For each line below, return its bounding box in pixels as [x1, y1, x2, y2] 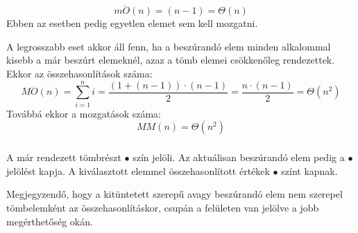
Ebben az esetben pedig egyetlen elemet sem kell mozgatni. [6, 16, 258, 30]
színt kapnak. [281, 163, 338, 178]
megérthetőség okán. [6, 214, 93, 228]
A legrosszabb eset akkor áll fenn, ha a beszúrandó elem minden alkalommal [6, 39, 331, 53]
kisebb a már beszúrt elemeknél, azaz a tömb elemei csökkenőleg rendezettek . [6, 53, 335, 67]
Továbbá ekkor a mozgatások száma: [6, 106, 161, 120]
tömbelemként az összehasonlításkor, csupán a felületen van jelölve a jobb [6, 201, 319, 215]
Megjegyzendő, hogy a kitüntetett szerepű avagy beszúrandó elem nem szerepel [6, 187, 343, 201]
